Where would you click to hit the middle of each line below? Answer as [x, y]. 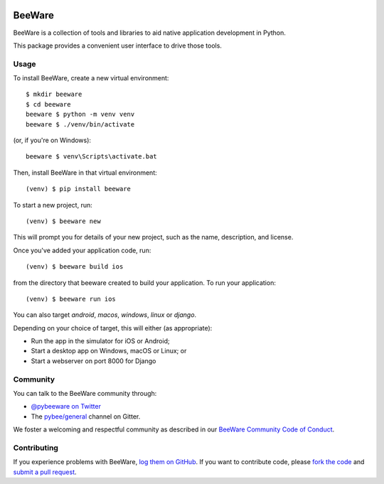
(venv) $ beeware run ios [71, 299]
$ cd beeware [48, 104]
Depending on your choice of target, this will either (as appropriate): [113, 328]
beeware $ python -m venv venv [80, 114]
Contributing [36, 448]
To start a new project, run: [53, 205]
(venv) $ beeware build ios [75, 267]
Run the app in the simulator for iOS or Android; [100, 341]
